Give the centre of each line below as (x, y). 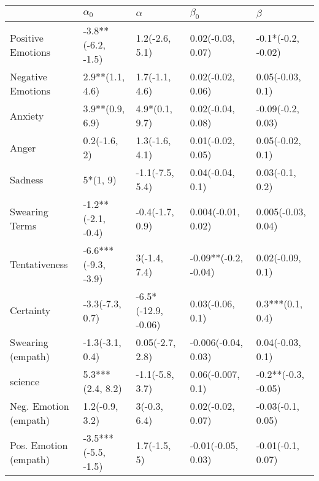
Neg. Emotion (40, 406)
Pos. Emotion (39, 445)
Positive (27, 37)
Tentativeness (39, 264)
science (25, 381)
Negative (29, 77)
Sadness (27, 179)
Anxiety (27, 115)
